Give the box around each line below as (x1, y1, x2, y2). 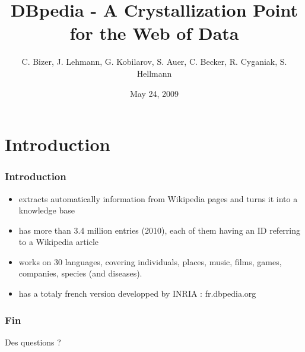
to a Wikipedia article (18, 235, 99, 248)
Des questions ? (5, 335, 61, 348)
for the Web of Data (69, 21, 239, 45)
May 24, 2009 (129, 87, 179, 99)
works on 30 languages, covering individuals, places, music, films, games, (18, 255, 282, 268)
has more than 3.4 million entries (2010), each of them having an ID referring (18, 224, 301, 236)
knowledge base (18, 204, 75, 216)
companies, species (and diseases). (18, 267, 142, 279)
